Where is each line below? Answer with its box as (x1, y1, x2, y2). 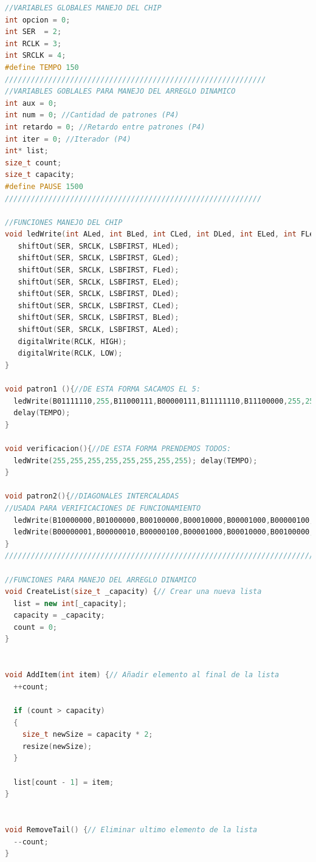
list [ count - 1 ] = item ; (13, 778, 114, 787)
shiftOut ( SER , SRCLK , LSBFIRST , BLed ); (18, 313, 179, 322)
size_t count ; (5, 158, 62, 167)
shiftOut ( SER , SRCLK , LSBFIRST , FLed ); (18, 266, 179, 275)
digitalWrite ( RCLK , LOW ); (18, 349, 123, 358)
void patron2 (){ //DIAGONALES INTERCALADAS (5, 492, 179, 501)
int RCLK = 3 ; (5, 39, 62, 48)
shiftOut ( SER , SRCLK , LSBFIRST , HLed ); (18, 241, 179, 250)
